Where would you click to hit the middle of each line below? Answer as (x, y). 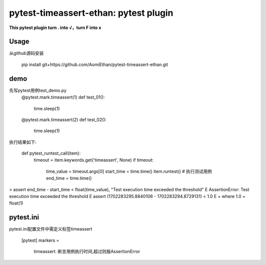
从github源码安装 (26, 53)
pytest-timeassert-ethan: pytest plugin (91, 13)
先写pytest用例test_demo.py (38, 90)
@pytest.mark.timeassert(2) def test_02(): (64, 119)
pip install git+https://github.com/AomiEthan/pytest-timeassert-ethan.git (95, 65)
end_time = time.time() (69, 178)
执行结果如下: (23, 142)
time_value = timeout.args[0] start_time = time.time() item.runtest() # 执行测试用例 (129, 171)
